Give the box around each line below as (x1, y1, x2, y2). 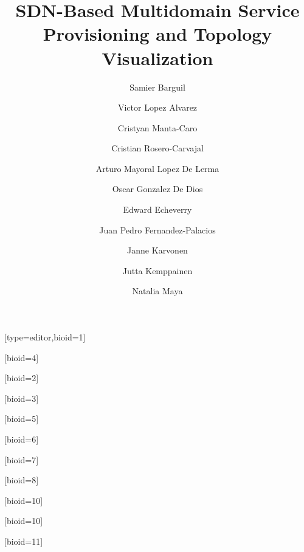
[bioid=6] (4, 433, 39, 445)
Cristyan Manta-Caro (117, 121, 198, 134)
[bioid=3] (4, 392, 39, 404)
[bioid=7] (4, 453, 39, 466)
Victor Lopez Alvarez (117, 101, 198, 114)
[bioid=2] (4, 371, 39, 384)
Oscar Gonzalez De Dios (112, 182, 203, 195)
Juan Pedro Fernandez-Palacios (99, 223, 216, 236)
